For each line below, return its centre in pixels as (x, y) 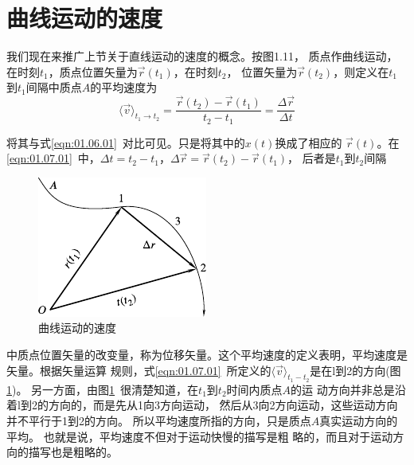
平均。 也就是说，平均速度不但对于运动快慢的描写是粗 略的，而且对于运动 (200, 436)
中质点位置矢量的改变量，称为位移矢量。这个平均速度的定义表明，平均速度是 (207, 355)
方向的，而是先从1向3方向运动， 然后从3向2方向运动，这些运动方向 (223, 405)
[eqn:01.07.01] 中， (53, 158)
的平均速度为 (124, 87)
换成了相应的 (309, 142)
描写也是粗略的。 (73, 452)
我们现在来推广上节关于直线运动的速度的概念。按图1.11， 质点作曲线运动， (202, 56)
